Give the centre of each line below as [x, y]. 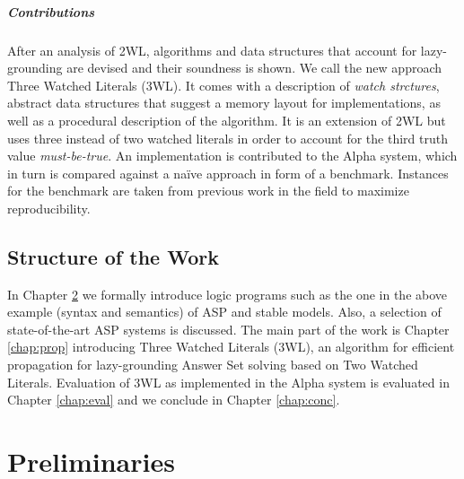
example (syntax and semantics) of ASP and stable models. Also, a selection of [224, 312]
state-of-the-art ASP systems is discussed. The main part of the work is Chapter [228, 329]
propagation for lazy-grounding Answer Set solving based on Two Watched [213, 365]
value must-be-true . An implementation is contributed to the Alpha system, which [232, 156]
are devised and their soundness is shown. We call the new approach [254, 68]
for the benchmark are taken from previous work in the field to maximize [208, 191]
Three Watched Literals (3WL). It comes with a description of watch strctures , [223, 85]
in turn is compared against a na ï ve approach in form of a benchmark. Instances [228, 173]
